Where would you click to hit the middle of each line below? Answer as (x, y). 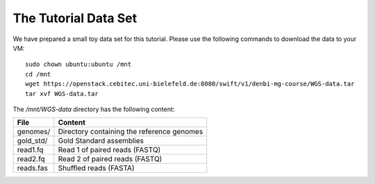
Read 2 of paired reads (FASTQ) (110, 159)
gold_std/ (32, 141)
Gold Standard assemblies (101, 141)
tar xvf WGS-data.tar (62, 93)
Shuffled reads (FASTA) (96, 168)
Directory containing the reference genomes (131, 132)
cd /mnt (38, 74)
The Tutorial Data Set (75, 18)
